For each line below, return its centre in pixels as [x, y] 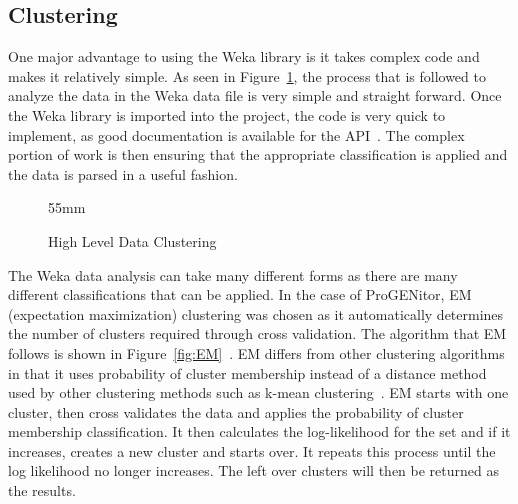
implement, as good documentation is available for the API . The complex [236, 134]
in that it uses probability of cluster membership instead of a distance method [247, 372]
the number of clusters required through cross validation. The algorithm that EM [257, 333]
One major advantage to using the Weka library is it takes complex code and [244, 56]
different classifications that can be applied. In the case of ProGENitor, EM [240, 294]
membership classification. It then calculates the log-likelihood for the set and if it [259, 431]
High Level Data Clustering [132, 240]
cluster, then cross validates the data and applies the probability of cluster [236, 411]
